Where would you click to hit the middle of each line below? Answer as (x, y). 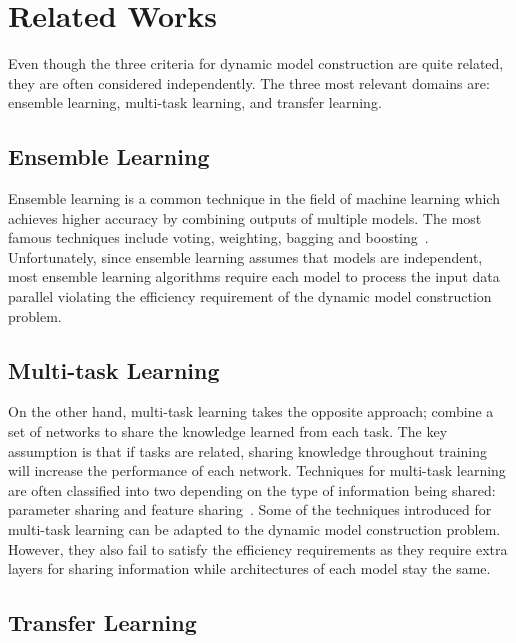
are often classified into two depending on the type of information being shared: (252, 489)
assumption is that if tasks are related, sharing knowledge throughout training (248, 450)
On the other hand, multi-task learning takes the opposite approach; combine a (251, 411)
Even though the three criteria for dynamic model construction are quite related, (256, 63)
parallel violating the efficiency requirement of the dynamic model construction (250, 296)
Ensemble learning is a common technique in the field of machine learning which (254, 198)
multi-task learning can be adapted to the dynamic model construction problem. (254, 529)
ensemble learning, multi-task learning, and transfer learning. (195, 102)
